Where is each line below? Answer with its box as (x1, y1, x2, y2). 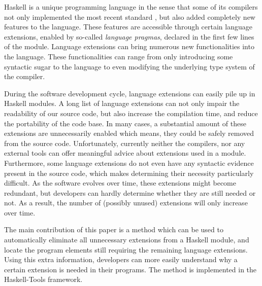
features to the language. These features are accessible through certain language (4, 21, 252, 32)
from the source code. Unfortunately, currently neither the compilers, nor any (4, 137, 245, 148)
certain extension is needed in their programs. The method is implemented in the (4, 264, 257, 274)
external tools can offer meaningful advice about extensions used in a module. (4, 148, 246, 158)
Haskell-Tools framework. (4, 274, 83, 284)
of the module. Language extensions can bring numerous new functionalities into (4, 41, 254, 52)
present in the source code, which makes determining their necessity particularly (4, 167, 254, 178)
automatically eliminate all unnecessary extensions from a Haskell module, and (4, 234, 249, 245)
